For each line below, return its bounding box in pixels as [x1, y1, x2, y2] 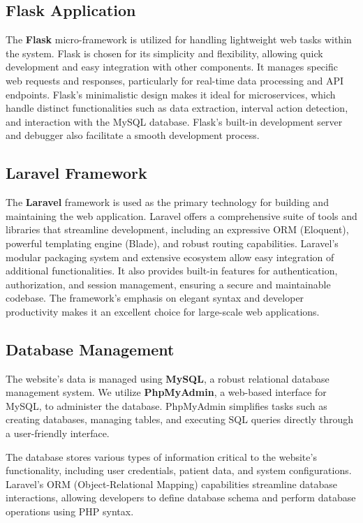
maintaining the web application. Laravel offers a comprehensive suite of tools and [6, 208, 357, 223]
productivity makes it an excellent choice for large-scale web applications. [6, 304, 320, 318]
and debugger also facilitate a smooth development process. [6, 128, 260, 142]
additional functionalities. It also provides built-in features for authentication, [6, 263, 338, 278]
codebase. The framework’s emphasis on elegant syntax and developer [6, 290, 304, 305]
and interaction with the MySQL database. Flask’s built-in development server [6, 114, 343, 128]
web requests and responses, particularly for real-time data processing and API [6, 73, 344, 87]
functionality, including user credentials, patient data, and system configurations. [6, 463, 352, 478]
